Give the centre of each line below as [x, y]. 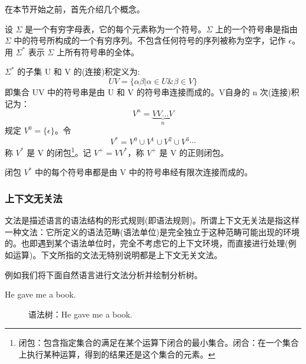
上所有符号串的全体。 [98, 51]
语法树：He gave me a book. [80, 314]
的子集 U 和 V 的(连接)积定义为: [79, 71]
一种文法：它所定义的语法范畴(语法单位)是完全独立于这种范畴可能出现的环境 [152, 231]
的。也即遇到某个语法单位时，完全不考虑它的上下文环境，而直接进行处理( [147, 243]
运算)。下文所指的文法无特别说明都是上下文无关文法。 [117, 255]
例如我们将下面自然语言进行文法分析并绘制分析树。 [104, 274]
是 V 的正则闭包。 [194, 152]
